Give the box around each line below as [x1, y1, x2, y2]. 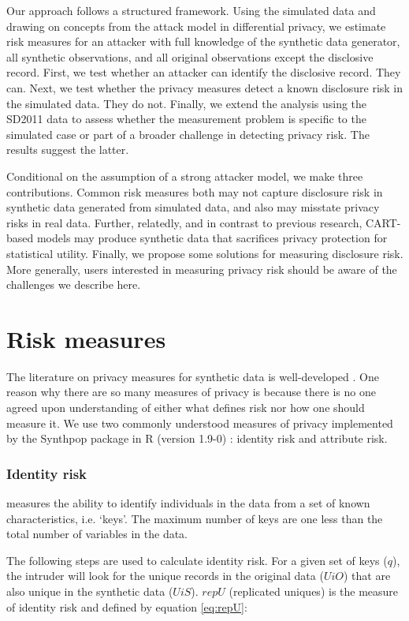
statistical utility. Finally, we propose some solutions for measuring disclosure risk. [6, 245, 403, 261]
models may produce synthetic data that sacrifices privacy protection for [36, 230, 388, 246]
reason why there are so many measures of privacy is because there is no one [6, 383, 376, 400]
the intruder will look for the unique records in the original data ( [6, 567, 324, 584]
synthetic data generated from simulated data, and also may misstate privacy [6, 199, 380, 215]
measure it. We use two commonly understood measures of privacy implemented [6, 414, 393, 431]
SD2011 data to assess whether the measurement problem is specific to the [6, 110, 366, 127]
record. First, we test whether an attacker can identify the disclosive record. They [6, 64, 401, 80]
